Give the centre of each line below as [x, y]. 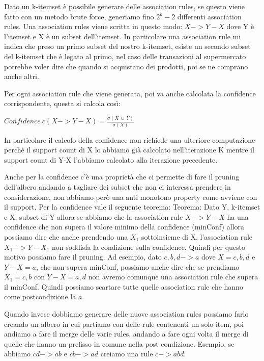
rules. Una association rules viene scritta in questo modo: [93, 26]
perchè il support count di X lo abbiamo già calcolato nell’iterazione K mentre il [129, 150]
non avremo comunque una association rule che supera [173, 277]
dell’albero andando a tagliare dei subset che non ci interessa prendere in [118, 186]
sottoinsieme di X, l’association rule [197, 236]
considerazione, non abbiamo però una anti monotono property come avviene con [131, 197]
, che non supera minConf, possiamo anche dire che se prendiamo [138, 266]
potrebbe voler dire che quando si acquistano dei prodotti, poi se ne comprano [126, 66]
